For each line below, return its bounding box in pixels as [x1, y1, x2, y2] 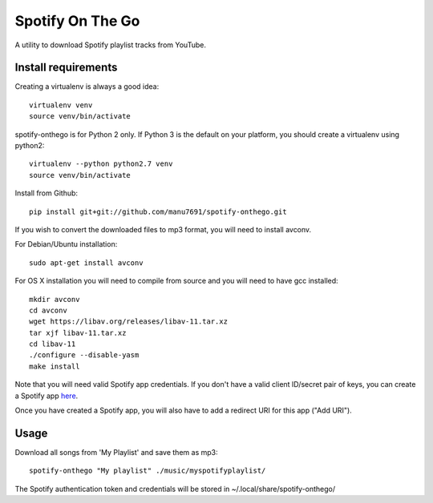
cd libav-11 [29, 340, 76, 348]
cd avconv [29, 305, 67, 315]
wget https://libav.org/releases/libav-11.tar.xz [29, 317, 229, 326]
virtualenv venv [29, 100, 93, 110]
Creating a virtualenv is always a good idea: [14, 82, 160, 91]
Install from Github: [14, 188, 79, 198]
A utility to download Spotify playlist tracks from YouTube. [14, 40, 206, 50]
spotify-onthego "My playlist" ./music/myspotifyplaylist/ [29, 466, 266, 476]
